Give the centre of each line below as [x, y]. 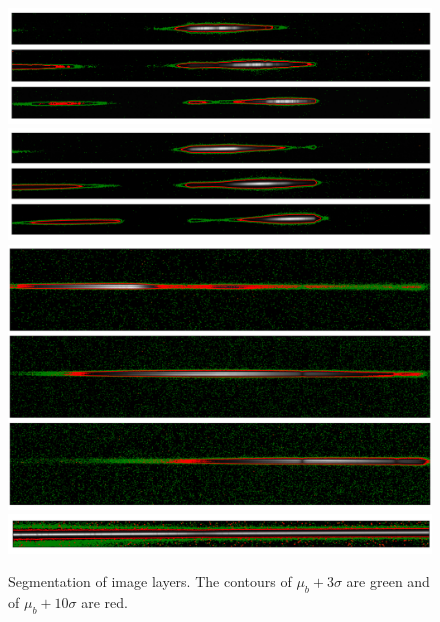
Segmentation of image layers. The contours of [150, 581]
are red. [104, 602]
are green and [388, 581]
